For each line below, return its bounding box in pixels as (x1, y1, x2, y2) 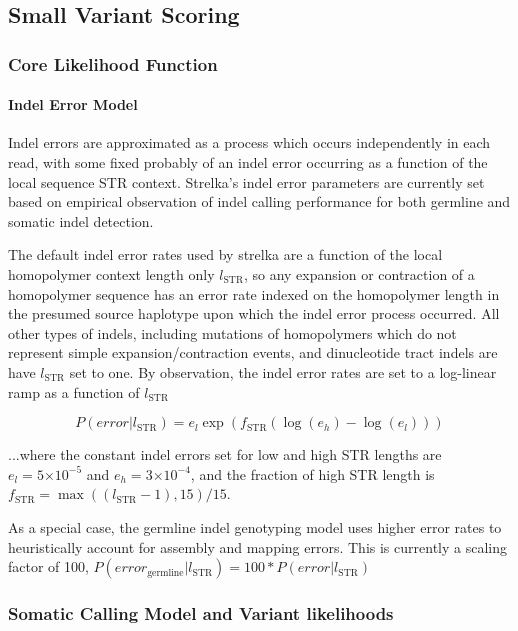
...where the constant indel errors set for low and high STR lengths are (8, 444, 442, 465)
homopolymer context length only (8, 263, 215, 284)
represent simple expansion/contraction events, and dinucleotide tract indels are (8, 342, 498, 363)
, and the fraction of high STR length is (190, 463, 435, 484)
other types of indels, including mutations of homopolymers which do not (8, 322, 457, 343)
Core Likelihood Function (8, 51, 218, 76)
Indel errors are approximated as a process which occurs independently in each (8, 132, 491, 153)
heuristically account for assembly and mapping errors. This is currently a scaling (8, 536, 507, 557)
